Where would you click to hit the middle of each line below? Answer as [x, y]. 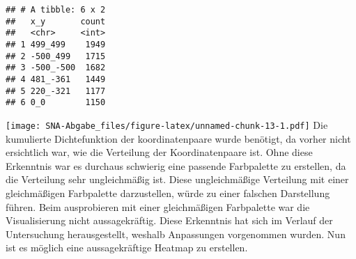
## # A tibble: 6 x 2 [56, 10]
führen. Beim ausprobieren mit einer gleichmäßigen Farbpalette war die [158, 206]
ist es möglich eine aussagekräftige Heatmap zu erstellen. [127, 248]
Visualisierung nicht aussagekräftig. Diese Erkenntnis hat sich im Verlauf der [169, 220]
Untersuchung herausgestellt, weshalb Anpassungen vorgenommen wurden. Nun [176, 234]
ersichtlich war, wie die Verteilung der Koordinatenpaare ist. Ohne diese [159, 152]
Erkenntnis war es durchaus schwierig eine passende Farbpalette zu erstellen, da [176, 165]
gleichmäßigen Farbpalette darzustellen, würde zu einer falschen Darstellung [168, 193]
